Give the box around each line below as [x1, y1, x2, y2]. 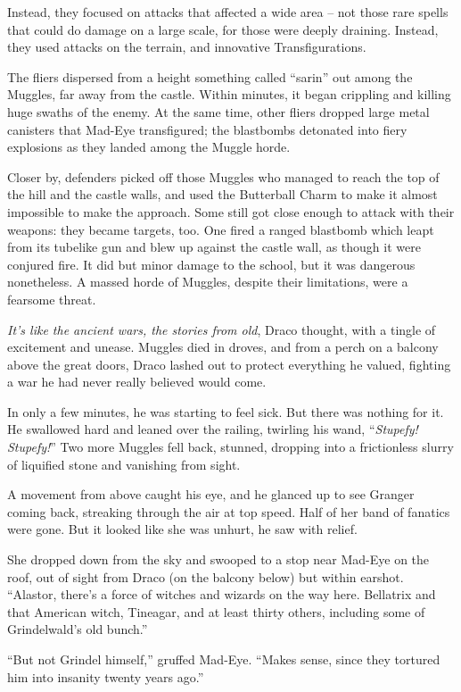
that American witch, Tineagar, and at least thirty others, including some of [7, 602, 425, 621]
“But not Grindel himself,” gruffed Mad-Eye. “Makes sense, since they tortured [7, 650, 440, 668]
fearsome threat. [7, 289, 96, 308]
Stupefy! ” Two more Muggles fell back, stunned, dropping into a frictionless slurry [7, 438, 454, 456]
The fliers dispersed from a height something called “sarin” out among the [7, 67, 413, 86]
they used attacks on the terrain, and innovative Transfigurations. [7, 38, 366, 56]
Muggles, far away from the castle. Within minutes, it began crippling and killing [7, 85, 451, 104]
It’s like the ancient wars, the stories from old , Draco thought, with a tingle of [7, 320, 436, 338]
